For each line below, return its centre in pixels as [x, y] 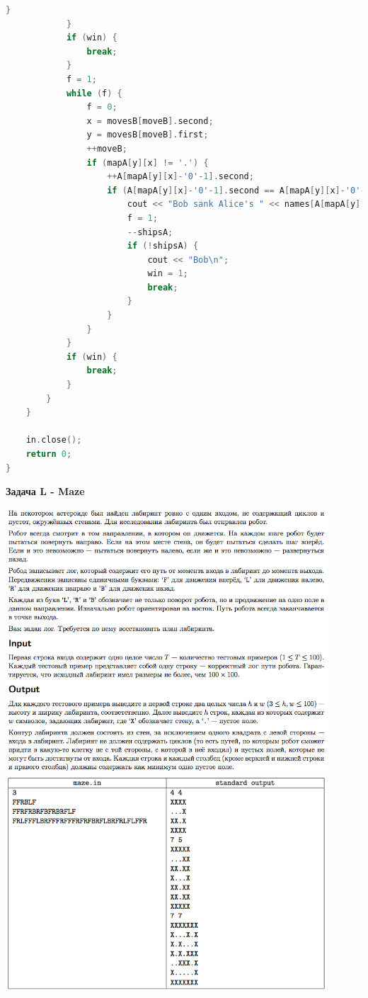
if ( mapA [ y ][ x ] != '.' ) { [148, 163]
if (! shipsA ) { [163, 246]
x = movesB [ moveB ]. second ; [150, 121]
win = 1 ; [168, 274]
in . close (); [54, 440]
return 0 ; [49, 454]
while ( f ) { [94, 93]
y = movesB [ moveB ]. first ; [148, 135]
